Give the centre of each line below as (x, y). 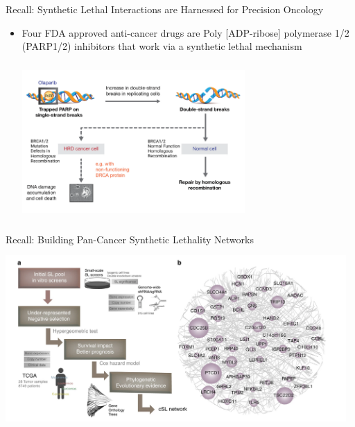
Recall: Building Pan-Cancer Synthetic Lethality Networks (130, 239)
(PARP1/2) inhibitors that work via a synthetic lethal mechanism (162, 46)
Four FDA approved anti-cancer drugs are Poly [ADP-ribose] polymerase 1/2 (185, 32)
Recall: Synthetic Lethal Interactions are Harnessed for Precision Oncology (165, 9)
